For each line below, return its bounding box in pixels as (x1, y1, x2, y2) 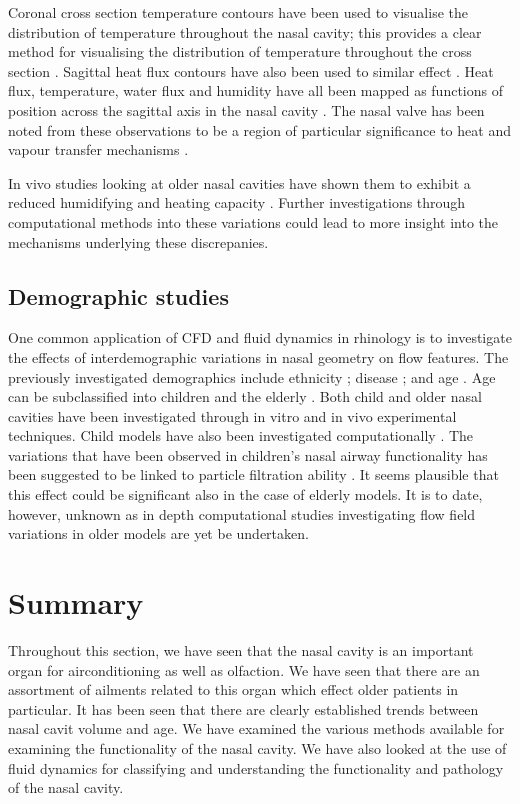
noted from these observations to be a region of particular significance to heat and (8, 119, 511, 140)
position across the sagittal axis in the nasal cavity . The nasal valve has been (8, 99, 485, 120)
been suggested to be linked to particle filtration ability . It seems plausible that (8, 464, 499, 485)
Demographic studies (8, 280, 229, 311)
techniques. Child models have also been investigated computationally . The (8, 425, 474, 446)
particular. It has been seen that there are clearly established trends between (8, 698, 479, 719)
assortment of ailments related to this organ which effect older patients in (8, 679, 459, 700)
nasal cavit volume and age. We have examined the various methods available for (8, 718, 505, 739)
